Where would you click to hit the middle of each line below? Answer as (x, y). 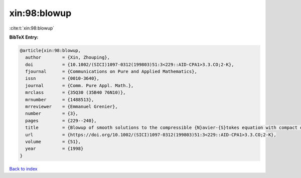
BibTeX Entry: (24, 37)
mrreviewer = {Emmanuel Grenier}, (71, 107)
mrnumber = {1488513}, (60, 100)
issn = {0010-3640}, (62, 78)
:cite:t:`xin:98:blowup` (32, 28)
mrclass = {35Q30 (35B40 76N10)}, (76, 93)
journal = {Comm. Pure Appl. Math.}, (80, 85)
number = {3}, (52, 114)
